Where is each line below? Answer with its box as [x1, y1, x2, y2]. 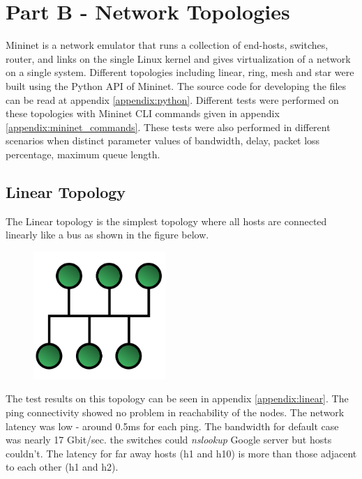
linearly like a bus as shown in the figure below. [6, 227, 209, 242]
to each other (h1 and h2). [6, 459, 119, 474]
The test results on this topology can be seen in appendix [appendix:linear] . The [6, 391, 349, 406]
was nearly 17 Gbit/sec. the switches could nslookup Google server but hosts [6, 432, 332, 447]
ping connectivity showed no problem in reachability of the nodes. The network [6, 404, 345, 419]
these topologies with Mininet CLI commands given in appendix [6, 106, 280, 121]
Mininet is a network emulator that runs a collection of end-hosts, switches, [6, 38, 329, 52]
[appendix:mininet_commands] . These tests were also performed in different [6, 119, 331, 134]
